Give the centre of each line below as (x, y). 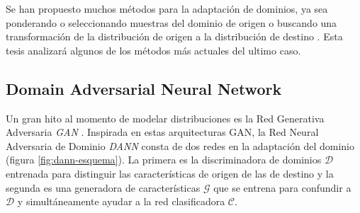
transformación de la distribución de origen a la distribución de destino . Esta (174, 36)
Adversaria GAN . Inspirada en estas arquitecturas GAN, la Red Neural (162, 132)
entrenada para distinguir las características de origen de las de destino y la (170, 173)
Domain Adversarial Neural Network (144, 88)
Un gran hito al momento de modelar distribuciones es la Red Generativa (165, 118)
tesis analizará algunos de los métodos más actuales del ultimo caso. (153, 50)
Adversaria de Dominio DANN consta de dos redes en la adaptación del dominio (180, 145)
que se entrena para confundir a (282, 187)
